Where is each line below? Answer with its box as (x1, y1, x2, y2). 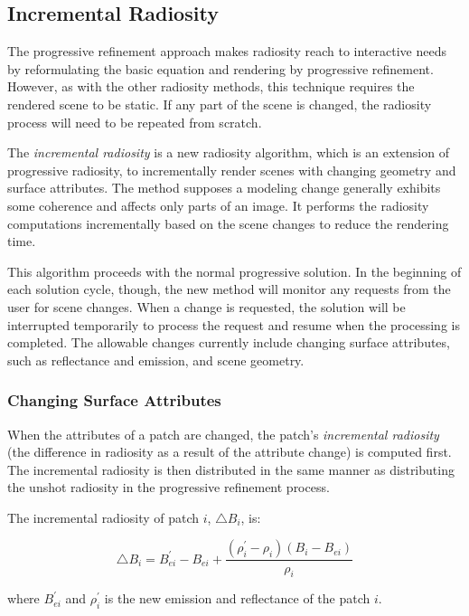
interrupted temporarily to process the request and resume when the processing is (7, 315, 460, 334)
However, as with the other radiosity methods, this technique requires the (7, 77, 415, 96)
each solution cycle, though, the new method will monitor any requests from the (7, 280, 451, 299)
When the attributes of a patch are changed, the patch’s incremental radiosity (7, 424, 439, 443)
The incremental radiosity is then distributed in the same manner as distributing (7, 460, 455, 479)
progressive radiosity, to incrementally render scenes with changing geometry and (7, 160, 456, 179)
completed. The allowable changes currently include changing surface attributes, (7, 333, 450, 352)
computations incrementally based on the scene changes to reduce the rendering (7, 213, 449, 232)
